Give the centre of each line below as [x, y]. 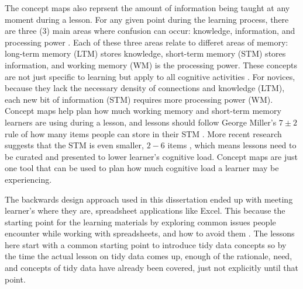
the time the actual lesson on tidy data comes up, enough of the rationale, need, [149, 256]
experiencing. [28, 179]
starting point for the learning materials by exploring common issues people [140, 222]
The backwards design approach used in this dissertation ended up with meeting [149, 199]
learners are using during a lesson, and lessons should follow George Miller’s [141, 122]
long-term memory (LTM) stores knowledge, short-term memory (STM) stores [145, 53]
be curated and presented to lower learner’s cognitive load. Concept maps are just [151, 156]
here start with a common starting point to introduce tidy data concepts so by [146, 244]
